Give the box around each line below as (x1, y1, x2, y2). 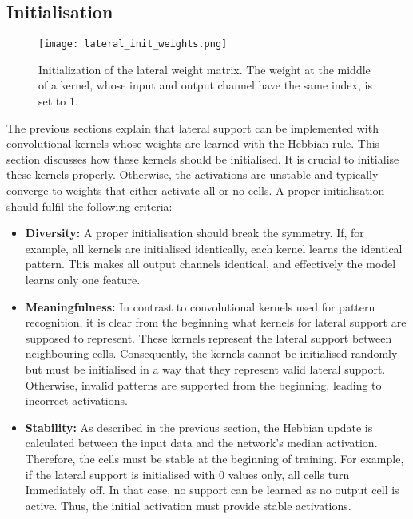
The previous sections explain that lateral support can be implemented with (6, 119, 379, 136)
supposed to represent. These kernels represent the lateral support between (25, 329, 392, 346)
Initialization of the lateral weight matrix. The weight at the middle (38, 61, 371, 77)
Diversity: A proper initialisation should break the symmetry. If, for (25, 224, 364, 241)
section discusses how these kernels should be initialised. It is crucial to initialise (6, 150, 399, 167)
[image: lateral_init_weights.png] (38, 38, 228, 50)
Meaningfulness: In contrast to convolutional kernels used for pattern (25, 298, 375, 315)
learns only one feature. (25, 271, 141, 287)
